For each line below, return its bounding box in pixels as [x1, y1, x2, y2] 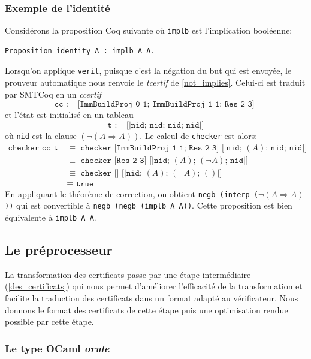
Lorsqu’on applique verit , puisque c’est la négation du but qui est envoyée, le [5, 64, 292, 77]
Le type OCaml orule [5, 340, 110, 355]
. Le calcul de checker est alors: [140, 129, 258, 141]
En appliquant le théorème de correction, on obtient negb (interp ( [5, 187, 258, 200]
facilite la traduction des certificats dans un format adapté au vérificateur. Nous [5, 292, 298, 304]
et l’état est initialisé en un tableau [5, 108, 134, 121]
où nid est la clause [5, 129, 77, 141]
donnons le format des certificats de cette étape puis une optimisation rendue [5, 303, 288, 316]
